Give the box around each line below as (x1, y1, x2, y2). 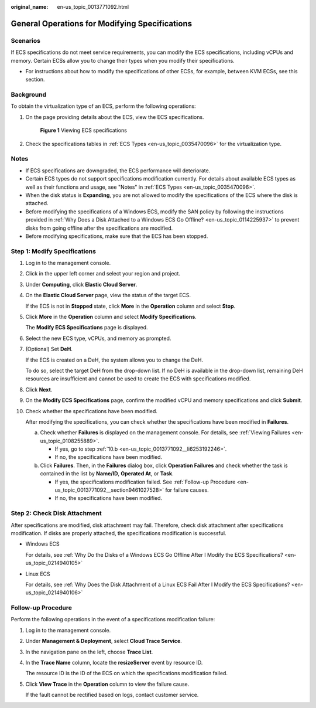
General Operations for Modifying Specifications (11, 18, 193, 29)
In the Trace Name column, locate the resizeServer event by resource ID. (25, 659, 203, 666)
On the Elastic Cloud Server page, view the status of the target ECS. (25, 292, 191, 299)
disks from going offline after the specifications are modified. (25, 224, 173, 232)
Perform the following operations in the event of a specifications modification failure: (11, 616, 215, 623)
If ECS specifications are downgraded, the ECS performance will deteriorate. (25, 167, 211, 174)
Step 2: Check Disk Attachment (11, 509, 102, 518)
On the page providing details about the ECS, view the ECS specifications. (25, 113, 204, 120)
